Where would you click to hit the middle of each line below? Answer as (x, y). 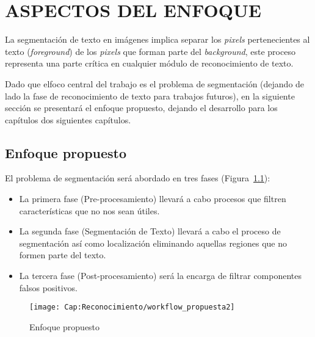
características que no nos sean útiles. (89, 210)
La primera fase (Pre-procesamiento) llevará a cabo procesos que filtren (153, 199)
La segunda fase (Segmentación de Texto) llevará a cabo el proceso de (150, 231)
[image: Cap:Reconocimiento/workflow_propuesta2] (132, 307)
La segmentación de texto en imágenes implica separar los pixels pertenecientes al (157, 39)
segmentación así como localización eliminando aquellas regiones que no (153, 243)
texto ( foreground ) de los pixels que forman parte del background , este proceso (150, 51)
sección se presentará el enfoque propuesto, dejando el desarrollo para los (141, 108)
